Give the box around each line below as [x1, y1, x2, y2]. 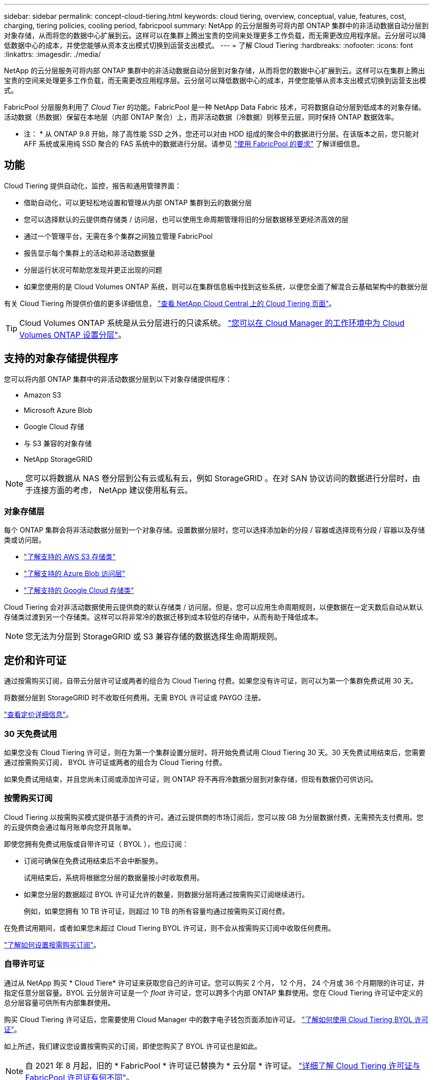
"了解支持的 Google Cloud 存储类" [24, 586, 134, 595]
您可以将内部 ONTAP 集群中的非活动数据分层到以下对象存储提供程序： [4, 374, 232, 383]
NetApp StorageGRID [24, 454, 93, 463]
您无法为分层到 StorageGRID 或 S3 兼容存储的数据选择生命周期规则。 [25, 631, 282, 642]
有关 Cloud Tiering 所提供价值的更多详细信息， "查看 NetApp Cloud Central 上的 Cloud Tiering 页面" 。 [4, 299, 336, 308]
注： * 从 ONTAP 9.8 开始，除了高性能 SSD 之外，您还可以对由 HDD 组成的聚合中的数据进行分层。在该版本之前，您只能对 [24, 130, 419, 138]
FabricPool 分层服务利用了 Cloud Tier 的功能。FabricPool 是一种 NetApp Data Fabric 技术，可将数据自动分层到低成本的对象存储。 [4, 103, 426, 111]
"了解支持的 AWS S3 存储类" [24, 552, 116, 561]
